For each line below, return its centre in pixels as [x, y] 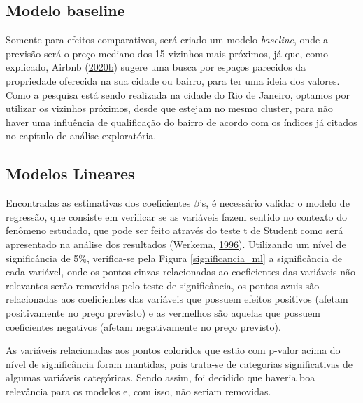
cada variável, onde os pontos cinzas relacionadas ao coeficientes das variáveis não [180, 272]
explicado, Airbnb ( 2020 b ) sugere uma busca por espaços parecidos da [156, 67]
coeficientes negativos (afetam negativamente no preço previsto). [143, 326]
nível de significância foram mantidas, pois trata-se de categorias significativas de [179, 363]
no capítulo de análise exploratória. [81, 136]
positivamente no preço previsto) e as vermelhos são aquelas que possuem [163, 312]
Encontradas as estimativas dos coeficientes [98, 203]
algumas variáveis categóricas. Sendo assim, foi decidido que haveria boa [161, 377]
